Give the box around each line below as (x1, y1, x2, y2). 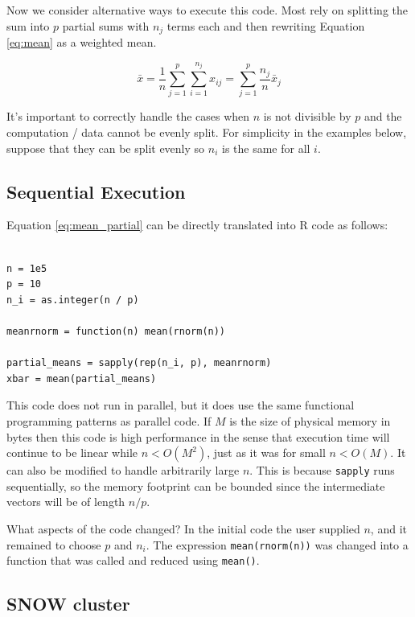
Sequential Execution (6, 179, 186, 204)
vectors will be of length (6, 493, 125, 510)
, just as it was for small (207, 444, 326, 461)
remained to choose (6, 536, 101, 553)
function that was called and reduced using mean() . (6, 552, 260, 569)
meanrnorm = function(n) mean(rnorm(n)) (6, 325, 226, 337)
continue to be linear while (6, 444, 138, 461)
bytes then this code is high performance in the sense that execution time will (6, 428, 390, 445)
